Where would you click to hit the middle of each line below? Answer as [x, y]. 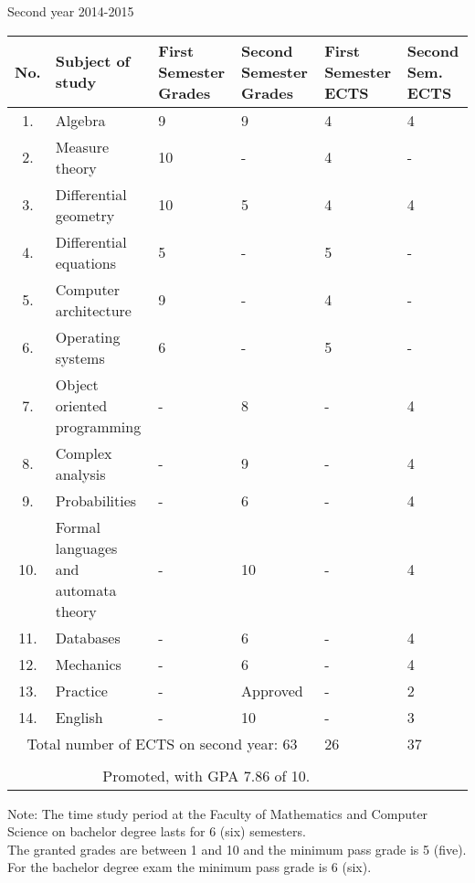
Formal [78, 527]
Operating [88, 336]
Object [77, 384]
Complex [84, 452]
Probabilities [96, 500]
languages [86, 548]
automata [86, 590]
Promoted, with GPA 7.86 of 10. [206, 775]
